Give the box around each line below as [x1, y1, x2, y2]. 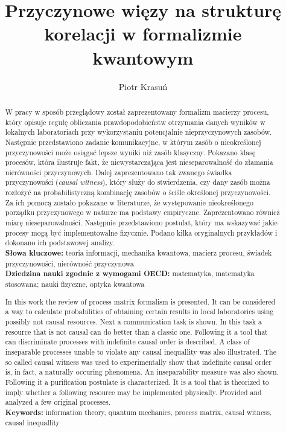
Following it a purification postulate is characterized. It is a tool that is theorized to [5, 376, 269, 387]
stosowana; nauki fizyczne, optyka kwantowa [5, 279, 145, 289]
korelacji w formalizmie [44, 21, 242, 46]
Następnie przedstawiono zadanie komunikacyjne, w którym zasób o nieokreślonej [5, 137, 261, 147]
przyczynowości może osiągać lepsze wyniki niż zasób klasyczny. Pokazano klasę [5, 147, 256, 157]
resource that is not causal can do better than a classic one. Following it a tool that [5, 326, 268, 337]
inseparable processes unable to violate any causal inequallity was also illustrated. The [5, 346, 276, 356]
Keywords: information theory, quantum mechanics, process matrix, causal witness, [5, 407, 272, 417]
